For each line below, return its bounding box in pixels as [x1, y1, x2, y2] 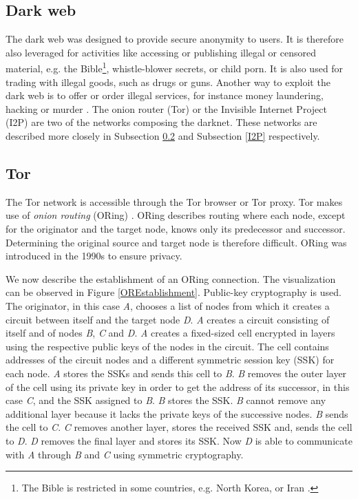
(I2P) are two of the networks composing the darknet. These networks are [6, 115, 317, 129]
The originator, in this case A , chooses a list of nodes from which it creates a [6, 298, 330, 312]
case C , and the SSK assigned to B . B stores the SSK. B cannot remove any [6, 393, 326, 407]
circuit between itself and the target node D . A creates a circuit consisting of [6, 312, 330, 326]
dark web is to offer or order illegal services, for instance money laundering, [6, 88, 324, 103]
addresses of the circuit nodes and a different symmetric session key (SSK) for [6, 352, 335, 367]
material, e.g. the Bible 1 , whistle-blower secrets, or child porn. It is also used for [6, 59, 344, 76]
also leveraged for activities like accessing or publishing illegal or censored [6, 45, 316, 59]
